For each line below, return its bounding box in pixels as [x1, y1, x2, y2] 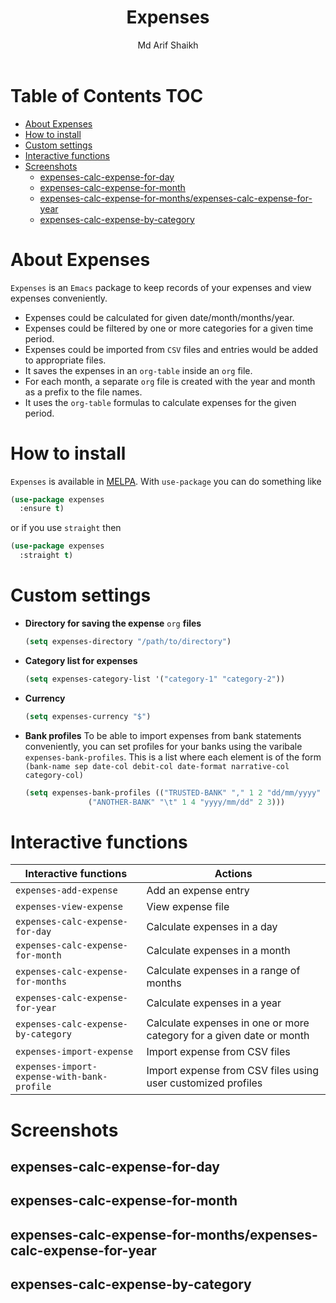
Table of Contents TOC [10, 84, 204, 107]
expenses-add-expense [15, 885, 118, 896]
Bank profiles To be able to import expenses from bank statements [24, 729, 302, 741]
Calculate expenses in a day [146, 920, 278, 934]
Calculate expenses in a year [146, 996, 282, 1010]
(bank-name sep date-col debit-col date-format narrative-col [24, 761, 290, 771]
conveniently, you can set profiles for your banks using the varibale [24, 740, 303, 752]
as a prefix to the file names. [24, 386, 143, 398]
